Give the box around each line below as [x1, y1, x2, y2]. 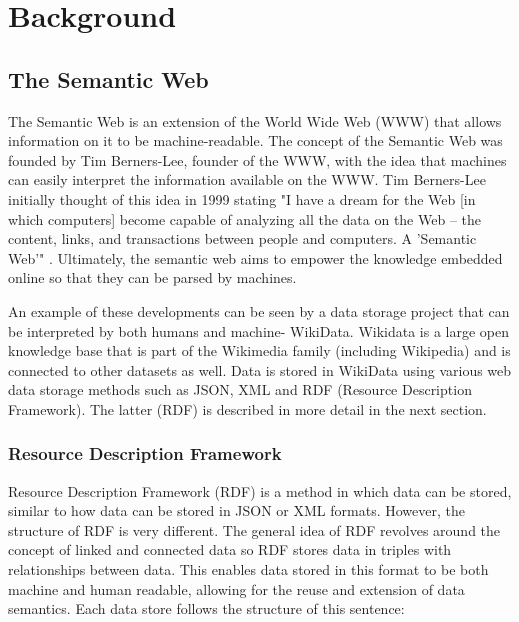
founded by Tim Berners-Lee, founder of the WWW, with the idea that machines [8, 149, 507, 170]
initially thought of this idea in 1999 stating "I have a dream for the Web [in [8, 188, 476, 209]
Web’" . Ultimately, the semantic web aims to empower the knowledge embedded [8, 247, 503, 268]
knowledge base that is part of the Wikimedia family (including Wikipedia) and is [8, 340, 511, 361]
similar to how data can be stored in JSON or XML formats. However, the [8, 500, 465, 521]
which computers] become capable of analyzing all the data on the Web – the [8, 208, 481, 229]
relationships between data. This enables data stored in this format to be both [8, 559, 489, 580]
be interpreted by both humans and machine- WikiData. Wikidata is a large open [8, 320, 510, 341]
